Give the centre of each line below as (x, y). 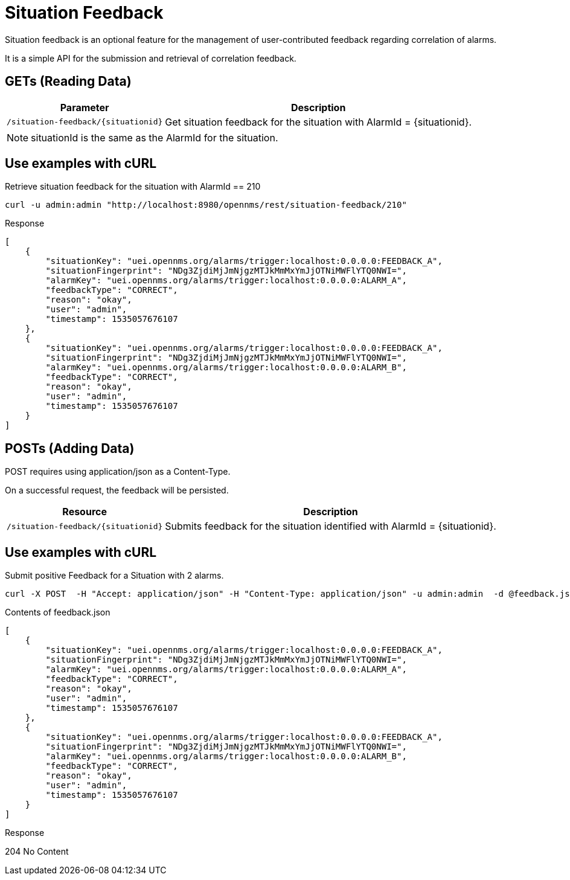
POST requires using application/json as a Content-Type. (118, 472)
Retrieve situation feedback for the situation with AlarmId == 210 (133, 187)
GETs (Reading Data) (68, 82)
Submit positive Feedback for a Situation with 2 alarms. (114, 576)
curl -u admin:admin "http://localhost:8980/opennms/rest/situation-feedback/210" (206, 205)
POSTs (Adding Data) (70, 448)
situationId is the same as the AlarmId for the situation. (155, 137)
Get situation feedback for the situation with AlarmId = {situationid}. (319, 122)
